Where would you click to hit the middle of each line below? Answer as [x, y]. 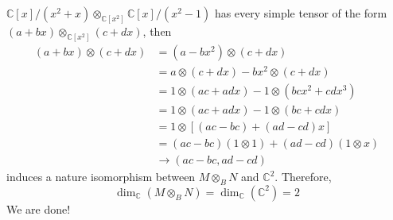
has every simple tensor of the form [301, 13]
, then [157, 31]
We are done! [39, 208]
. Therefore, [303, 177]
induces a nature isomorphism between [101, 177]
